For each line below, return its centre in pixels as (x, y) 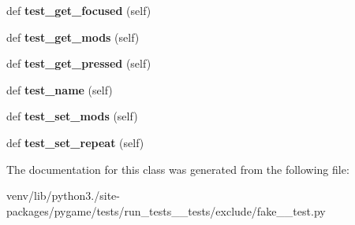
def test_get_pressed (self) (79, 63)
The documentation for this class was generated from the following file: (178, 169)
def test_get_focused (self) (79, 10)
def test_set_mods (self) (72, 116)
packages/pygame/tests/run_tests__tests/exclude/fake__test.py (166, 210)
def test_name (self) (60, 89)
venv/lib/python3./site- (63, 195)
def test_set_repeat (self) (75, 142)
